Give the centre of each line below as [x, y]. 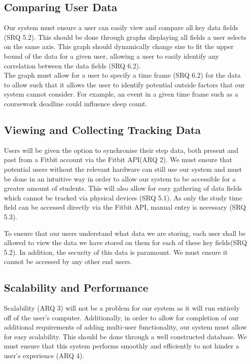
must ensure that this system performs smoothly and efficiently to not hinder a [122, 346]
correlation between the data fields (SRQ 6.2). [72, 65]
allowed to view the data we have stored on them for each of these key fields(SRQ [125, 242]
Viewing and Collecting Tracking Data [102, 129]
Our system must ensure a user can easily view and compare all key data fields [121, 27]
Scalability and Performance [76, 288]
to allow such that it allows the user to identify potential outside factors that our [125, 84]
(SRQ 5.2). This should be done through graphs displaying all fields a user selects [125, 37]
